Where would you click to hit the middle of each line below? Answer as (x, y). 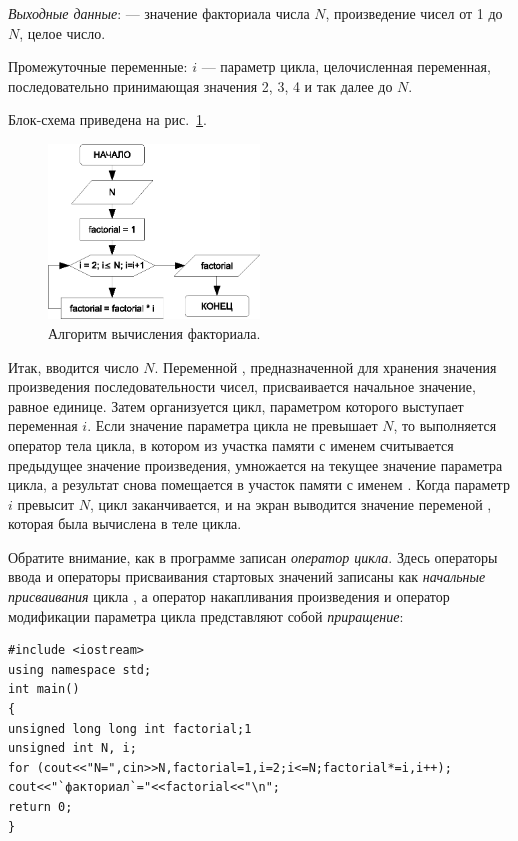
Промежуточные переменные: (98, 66)
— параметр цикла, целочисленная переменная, (346, 66)
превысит (46, 503)
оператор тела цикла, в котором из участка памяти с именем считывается (231, 444)
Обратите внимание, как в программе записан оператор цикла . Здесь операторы (253, 556)
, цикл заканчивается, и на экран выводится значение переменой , (290, 503)
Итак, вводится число (73, 366)
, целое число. (62, 32)
